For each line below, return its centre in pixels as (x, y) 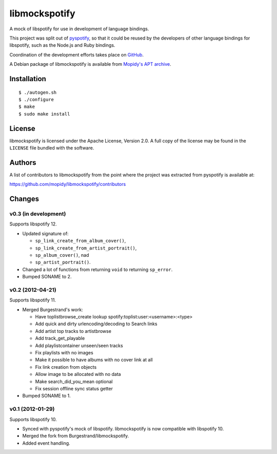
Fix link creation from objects (66, 367)
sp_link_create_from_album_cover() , (81, 241)
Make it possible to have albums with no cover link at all (94, 360)
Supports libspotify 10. (33, 419)
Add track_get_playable (60, 338)
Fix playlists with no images (64, 353)
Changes (24, 199)
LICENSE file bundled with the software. (52, 148)
